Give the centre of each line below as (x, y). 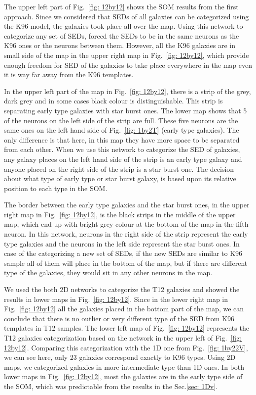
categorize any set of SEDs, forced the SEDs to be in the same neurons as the (122, 35)
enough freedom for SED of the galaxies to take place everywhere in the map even (128, 65)
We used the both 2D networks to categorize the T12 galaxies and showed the (122, 289)
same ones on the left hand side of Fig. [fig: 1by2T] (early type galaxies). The (122, 130)
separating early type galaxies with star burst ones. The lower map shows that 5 (126, 110)
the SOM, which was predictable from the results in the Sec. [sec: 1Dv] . (111, 386)
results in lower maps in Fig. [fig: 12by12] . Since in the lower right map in (116, 299)
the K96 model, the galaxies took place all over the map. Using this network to (124, 26)
